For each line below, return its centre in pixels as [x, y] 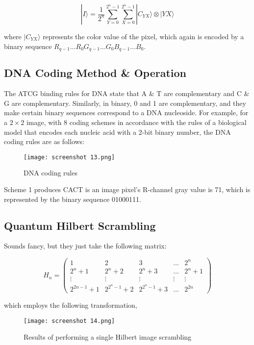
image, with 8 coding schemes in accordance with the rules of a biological [136, 122]
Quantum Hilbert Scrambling [80, 225]
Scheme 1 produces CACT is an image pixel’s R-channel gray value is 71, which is [127, 189]
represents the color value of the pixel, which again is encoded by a [143, 36]
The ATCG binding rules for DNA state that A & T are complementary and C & [127, 93]
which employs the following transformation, [71, 305]
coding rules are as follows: [44, 141]
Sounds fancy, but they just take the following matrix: [85, 246]
